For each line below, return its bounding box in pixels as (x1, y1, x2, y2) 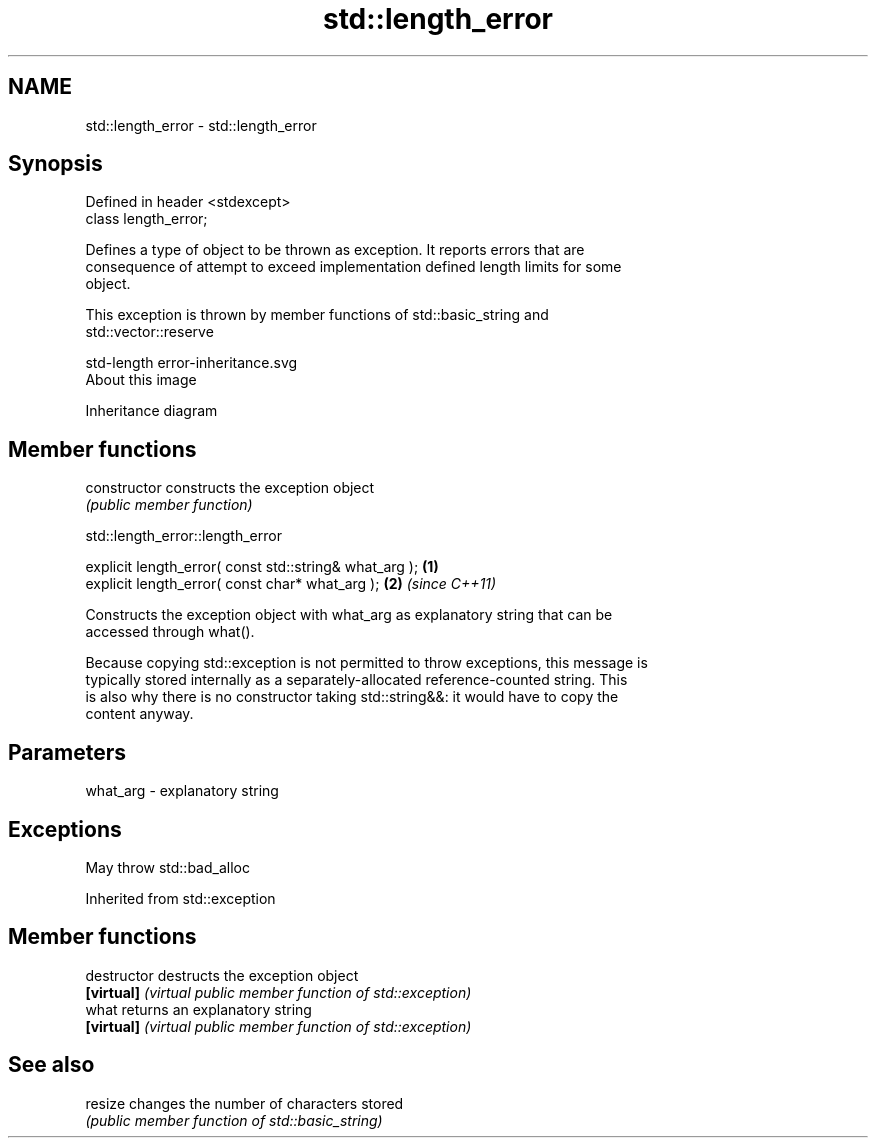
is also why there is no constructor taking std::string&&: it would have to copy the (85, 688, 619, 706)
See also (8, 1052, 95, 1078)
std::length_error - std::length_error (85, 116, 317, 134)
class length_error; (85, 210, 208, 228)
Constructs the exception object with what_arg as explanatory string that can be (85, 606, 613, 624)
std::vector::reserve (85, 323, 214, 341)
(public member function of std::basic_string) (85, 1111, 383, 1129)
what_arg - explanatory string (85, 782, 279, 800)
